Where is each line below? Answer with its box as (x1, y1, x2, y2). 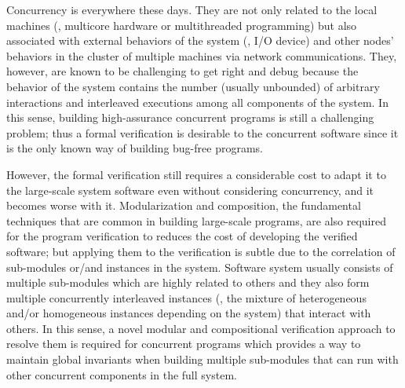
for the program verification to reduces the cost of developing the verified (6, 228, 358, 244)
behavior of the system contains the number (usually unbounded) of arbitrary (6, 78, 380, 94)
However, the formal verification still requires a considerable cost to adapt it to (6, 166, 386, 182)
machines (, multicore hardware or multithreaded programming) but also (6, 16, 357, 33)
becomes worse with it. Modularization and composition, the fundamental (6, 197, 361, 214)
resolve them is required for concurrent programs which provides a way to (6, 335, 361, 352)
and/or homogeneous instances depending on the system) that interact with (6, 305, 371, 321)
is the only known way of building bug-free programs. (6, 140, 263, 156)
